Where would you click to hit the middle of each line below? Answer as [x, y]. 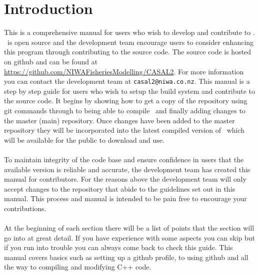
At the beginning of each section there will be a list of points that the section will [129, 228]
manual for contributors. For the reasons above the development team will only [125, 179]
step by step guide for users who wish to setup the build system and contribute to [129, 91]
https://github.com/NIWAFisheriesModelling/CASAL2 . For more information [124, 71]
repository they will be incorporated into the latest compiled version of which [124, 130]
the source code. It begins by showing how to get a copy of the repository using [126, 101]
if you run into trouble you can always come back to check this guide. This [118, 247]
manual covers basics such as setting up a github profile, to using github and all [126, 257]
